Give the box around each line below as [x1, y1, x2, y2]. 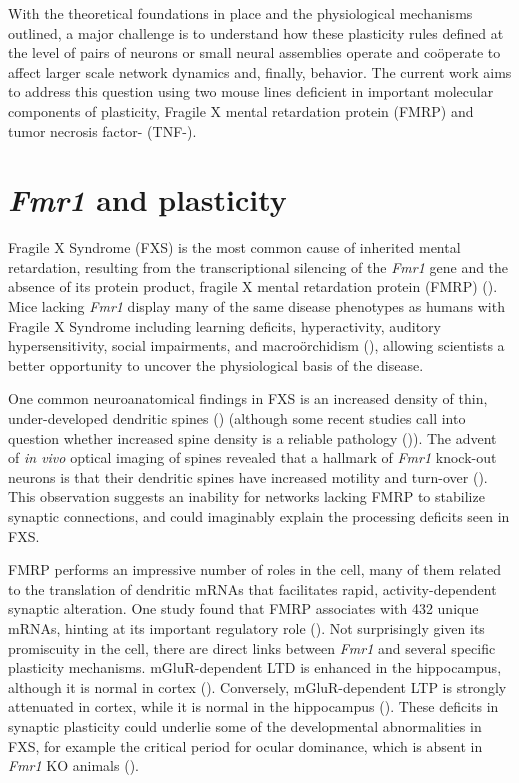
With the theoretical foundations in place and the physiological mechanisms [8, 3, 473, 23]
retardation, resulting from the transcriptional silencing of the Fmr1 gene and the [8, 256, 509, 277]
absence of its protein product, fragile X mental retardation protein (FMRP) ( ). [8, 276, 498, 297]
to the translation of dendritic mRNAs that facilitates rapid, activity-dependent [8, 578, 497, 599]
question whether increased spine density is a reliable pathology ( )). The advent [8, 427, 497, 448]
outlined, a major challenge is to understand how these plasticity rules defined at [8, 22, 504, 43]
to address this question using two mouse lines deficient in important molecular [8, 81, 494, 102]
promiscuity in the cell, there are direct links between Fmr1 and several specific [8, 637, 496, 658]
